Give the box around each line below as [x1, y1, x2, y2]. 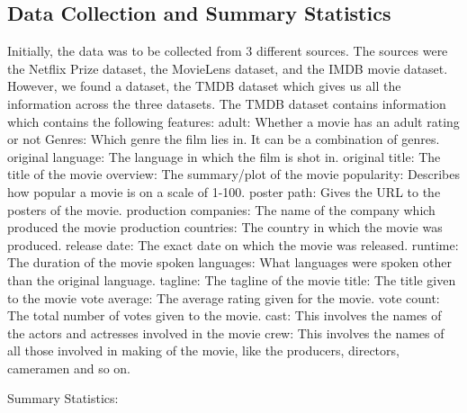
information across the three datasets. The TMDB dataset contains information [7, 94, 446, 112]
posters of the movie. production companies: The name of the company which [7, 200, 436, 219]
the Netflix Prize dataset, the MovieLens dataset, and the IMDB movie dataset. [7, 58, 448, 77]
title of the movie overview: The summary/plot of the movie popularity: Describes [7, 165, 461, 184]
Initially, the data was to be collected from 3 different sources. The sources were [7, 41, 448, 60]
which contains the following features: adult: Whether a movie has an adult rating [7, 112, 460, 130]
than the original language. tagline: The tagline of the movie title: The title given [7, 270, 456, 289]
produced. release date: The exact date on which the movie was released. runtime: [7, 235, 459, 254]
